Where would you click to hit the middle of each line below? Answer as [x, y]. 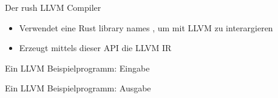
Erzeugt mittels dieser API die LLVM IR [95, 48]
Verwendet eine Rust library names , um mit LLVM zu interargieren [146, 27]
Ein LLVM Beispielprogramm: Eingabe [77, 68]
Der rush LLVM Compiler [53, 7]
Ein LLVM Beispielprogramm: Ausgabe [78, 88]
